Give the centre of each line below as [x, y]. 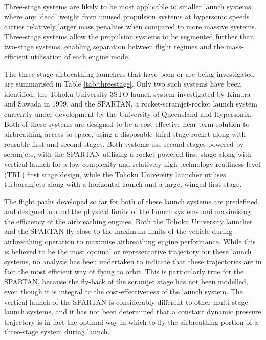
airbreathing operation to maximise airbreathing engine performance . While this [130, 241]
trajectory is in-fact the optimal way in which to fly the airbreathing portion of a [131, 321]
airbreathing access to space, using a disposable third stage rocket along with [125, 134]
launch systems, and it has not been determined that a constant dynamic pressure [133, 312]
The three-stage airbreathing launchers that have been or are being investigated [129, 73]
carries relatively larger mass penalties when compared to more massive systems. [130, 26]
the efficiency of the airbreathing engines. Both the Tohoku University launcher [128, 221]
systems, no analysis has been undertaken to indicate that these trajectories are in [133, 261]
